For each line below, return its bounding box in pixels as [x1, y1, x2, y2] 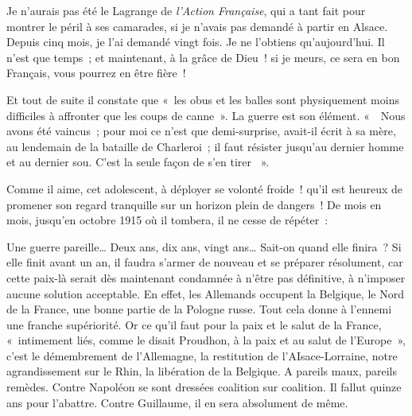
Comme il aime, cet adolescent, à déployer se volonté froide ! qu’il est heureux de [6, 180, 403, 196]
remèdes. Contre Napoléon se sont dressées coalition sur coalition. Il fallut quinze [6, 379, 402, 395]
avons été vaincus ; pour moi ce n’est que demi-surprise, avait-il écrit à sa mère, [6, 122, 396, 139]
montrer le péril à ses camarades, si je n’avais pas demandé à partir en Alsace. [6, 17, 388, 34]
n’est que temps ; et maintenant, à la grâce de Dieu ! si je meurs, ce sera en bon [6, 49, 400, 65]
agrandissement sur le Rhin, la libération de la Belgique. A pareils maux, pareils [6, 363, 397, 379]
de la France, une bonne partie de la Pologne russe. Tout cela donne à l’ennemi [6, 301, 392, 317]
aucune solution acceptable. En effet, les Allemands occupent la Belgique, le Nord [6, 285, 404, 301]
